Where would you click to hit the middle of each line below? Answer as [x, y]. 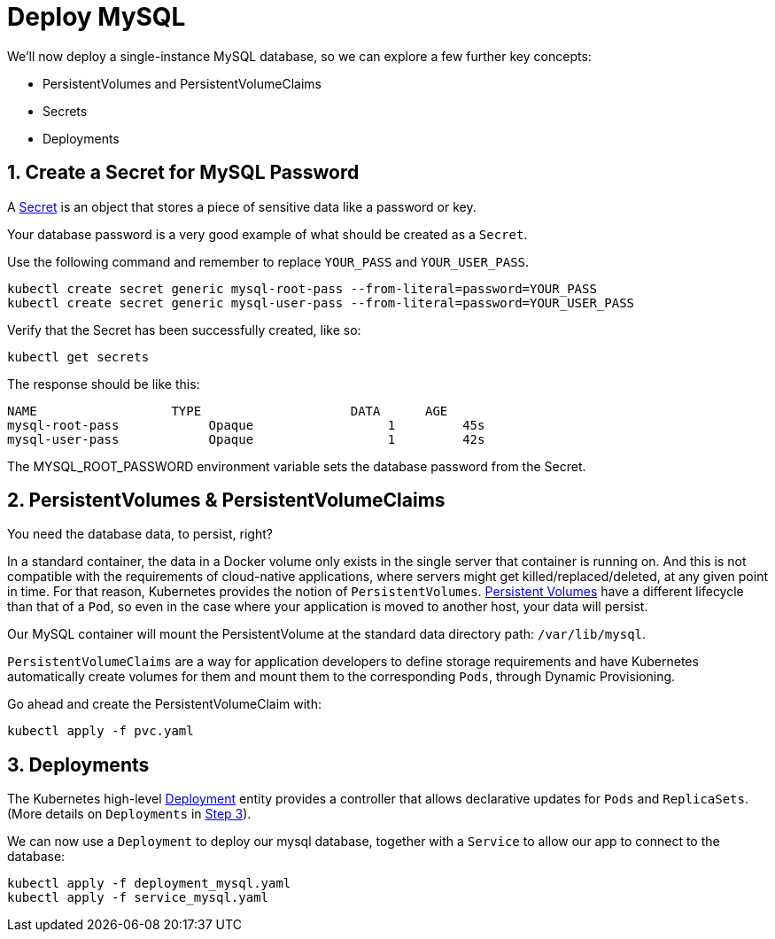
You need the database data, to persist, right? [140, 534]
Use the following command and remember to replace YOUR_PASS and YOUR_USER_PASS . [268, 261]
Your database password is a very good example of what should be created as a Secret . [267, 234]
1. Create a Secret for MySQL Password [183, 173]
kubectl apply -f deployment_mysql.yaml [149, 884]
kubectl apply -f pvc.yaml [101, 731]
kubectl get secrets [78, 357]
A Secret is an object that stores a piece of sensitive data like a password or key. [242, 206]
